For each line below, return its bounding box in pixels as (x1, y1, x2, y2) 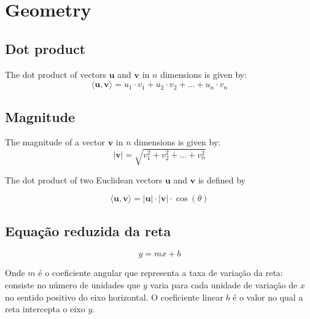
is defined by (198, 173, 246, 186)
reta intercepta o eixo (5, 302, 85, 315)
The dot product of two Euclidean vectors (5, 173, 163, 186)
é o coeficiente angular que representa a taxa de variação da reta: (38, 266, 283, 279)
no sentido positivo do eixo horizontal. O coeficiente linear (5, 290, 223, 303)
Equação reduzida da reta (5, 221, 171, 240)
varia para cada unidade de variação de (150, 278, 298, 291)
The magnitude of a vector (5, 136, 105, 148)
